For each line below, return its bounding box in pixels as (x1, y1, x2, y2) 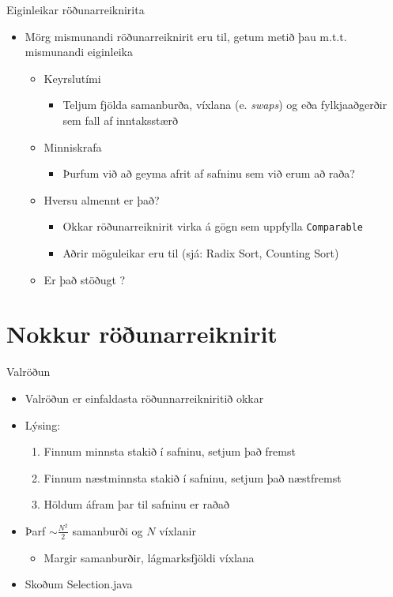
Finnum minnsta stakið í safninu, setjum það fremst (43, 443, 296, 460)
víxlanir (159, 522, 196, 539)
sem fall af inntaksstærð (62, 111, 179, 128)
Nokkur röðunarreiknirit (6, 317, 278, 350)
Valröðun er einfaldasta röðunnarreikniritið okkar (25, 389, 264, 406)
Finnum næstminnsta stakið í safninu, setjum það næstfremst (43, 469, 342, 486)
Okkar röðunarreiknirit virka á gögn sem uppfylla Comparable (62, 218, 363, 235)
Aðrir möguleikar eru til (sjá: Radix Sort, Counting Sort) (62, 245, 339, 261)
